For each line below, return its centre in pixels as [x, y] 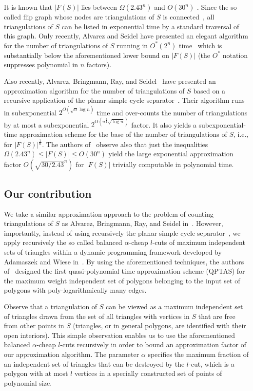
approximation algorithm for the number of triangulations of [94, 90]
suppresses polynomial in [41, 65]
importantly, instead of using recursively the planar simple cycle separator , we [122, 233]
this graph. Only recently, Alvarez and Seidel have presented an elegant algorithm [126, 36]
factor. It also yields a [164, 124]
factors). [99, 65]
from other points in [34, 326]
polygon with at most [36, 373]
